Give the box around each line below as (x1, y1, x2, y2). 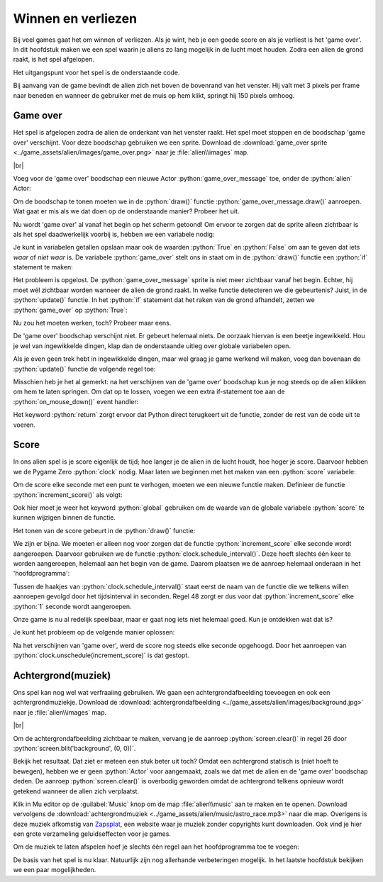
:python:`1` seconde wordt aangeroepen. (13, 602, 132, 610)
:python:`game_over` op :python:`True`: (13, 306, 128, 314)
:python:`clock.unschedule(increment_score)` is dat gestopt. (13, 651, 189, 659)
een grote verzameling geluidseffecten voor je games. (13, 830, 172, 838)
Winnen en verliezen (13, 11, 138, 26)
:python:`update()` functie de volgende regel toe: (13, 364, 156, 373)
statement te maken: (13, 263, 74, 272)
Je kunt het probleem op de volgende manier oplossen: (13, 628, 175, 637)
